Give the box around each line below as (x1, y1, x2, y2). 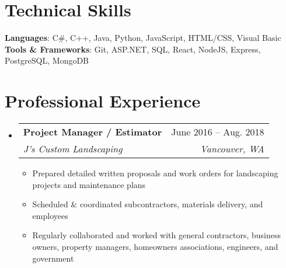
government (32, 252, 74, 264)
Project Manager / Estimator (23, 125, 162, 139)
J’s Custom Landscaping (23, 142, 123, 156)
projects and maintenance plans (32, 178, 146, 190)
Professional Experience (5, 89, 201, 113)
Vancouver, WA (200, 142, 264, 156)
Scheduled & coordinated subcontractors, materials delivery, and (32, 198, 263, 210)
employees (32, 209, 68, 221)
